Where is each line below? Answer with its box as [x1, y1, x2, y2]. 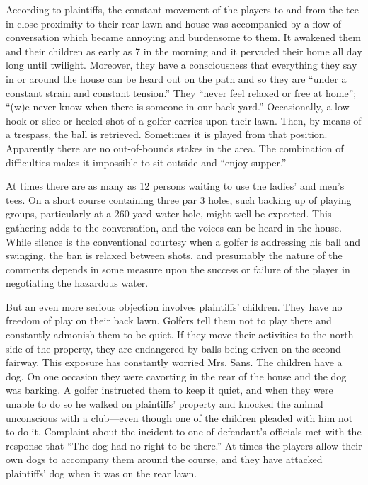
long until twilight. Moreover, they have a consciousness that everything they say [6, 57, 357, 72]
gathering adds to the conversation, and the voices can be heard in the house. [6, 219, 342, 234]
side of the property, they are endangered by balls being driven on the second [6, 341, 341, 355]
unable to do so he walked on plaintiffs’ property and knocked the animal [6, 396, 323, 411]
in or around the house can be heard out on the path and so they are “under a [6, 71, 347, 86]
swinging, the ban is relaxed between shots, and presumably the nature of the [6, 248, 343, 263]
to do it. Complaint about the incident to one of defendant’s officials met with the [6, 424, 362, 439]
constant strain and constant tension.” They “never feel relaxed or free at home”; [6, 85, 357, 100]
